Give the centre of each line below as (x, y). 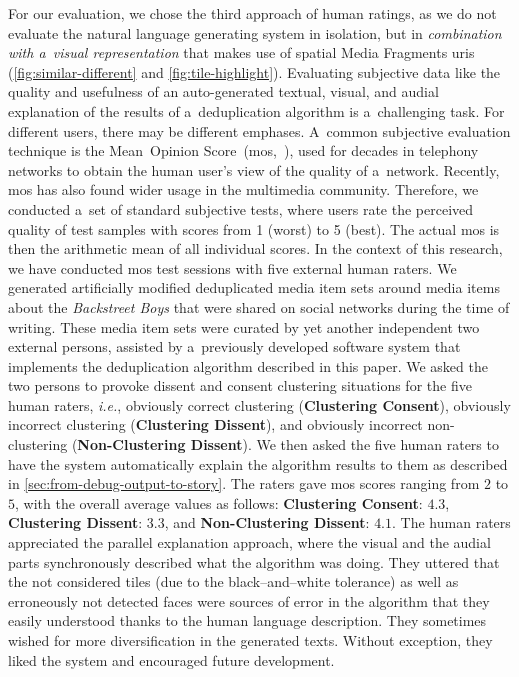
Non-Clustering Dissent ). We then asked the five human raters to (288, 444)
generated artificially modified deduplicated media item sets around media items (254, 287)
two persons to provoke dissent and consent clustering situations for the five (240, 385)
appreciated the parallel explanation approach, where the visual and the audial (249, 542)
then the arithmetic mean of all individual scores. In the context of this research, (255, 248)
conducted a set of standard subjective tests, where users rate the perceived (241, 208)
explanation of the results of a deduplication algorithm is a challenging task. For (256, 110)
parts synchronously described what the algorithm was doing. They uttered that (254, 561)
